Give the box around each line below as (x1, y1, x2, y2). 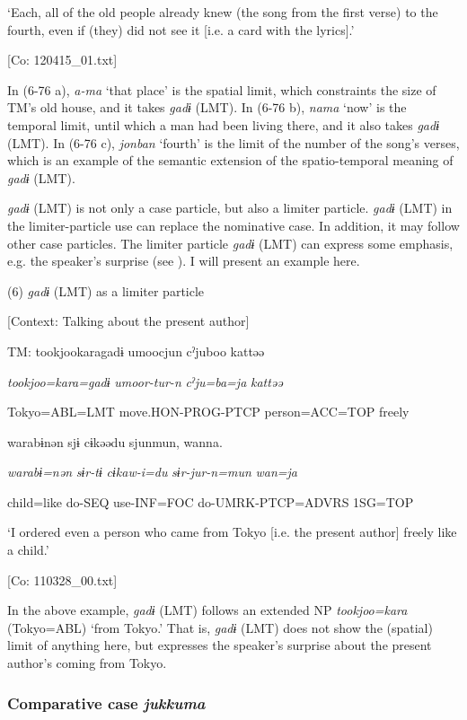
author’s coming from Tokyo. (7, 654, 167, 672)
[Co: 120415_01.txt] (7, 50, 118, 69)
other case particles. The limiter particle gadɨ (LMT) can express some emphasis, (7, 233, 454, 252)
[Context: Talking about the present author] (7, 312, 250, 330)
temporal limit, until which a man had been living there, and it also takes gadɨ (7, 115, 440, 134)
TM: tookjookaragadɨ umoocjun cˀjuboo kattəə (7, 341, 265, 360)
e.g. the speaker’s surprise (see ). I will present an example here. (7, 251, 360, 270)
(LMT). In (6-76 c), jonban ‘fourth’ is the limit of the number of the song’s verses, (7, 133, 460, 152)
